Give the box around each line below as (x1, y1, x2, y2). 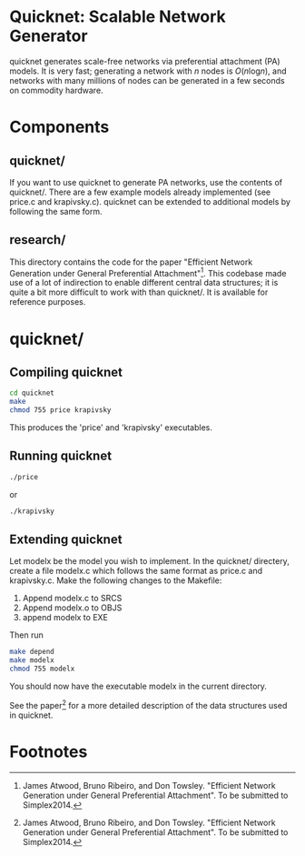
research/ (9, 232, 66, 247)
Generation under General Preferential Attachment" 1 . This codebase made (9, 266, 287, 278)
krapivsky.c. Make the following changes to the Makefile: (9, 575, 222, 586)
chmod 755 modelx (9, 664, 75, 674)
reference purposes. (9, 297, 86, 307)
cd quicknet (9, 388, 54, 398)
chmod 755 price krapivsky (9, 406, 112, 415)
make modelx (9, 656, 54, 665)
